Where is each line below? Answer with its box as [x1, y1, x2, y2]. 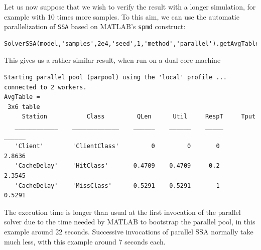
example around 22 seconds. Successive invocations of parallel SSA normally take [4, 226, 253, 236]
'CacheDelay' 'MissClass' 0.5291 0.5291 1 [15, 182, 220, 189]
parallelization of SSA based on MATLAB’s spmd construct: [4, 21, 186, 32]
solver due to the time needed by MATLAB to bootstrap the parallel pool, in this [4, 216, 255, 227]
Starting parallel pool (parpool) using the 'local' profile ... [4, 74, 227, 81]
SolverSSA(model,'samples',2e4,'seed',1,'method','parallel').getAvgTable [4, 40, 259, 47]
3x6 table [8, 103, 40, 110]
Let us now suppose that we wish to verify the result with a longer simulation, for [4, 2, 256, 12]
